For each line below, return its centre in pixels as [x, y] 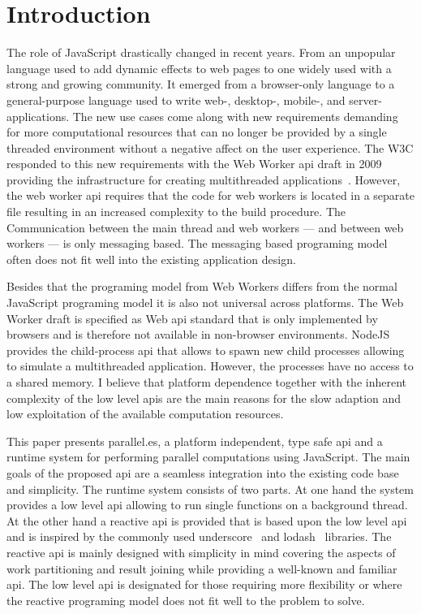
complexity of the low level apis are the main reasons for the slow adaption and [204, 398]
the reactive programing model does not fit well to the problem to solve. [186, 600]
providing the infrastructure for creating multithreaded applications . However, [204, 179]
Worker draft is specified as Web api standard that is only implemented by [192, 318]
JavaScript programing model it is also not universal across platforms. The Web [205, 303]
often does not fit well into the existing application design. [151, 259]
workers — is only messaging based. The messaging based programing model [197, 243]
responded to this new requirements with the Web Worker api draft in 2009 [194, 164]
